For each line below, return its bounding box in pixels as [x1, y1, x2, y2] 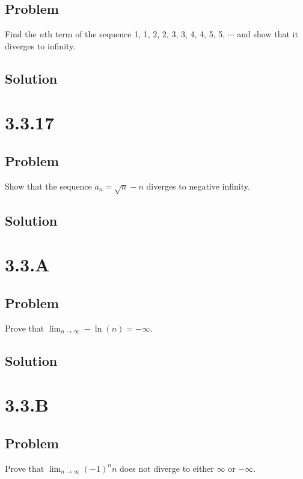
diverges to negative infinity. [146, 179, 250, 192]
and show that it [237, 28, 298, 40]
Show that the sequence [5, 179, 92, 192]
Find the [5, 28, 37, 40]
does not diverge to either [119, 462, 214, 474]
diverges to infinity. [5, 39, 76, 52]
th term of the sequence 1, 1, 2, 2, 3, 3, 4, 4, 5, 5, [44, 28, 225, 40]
